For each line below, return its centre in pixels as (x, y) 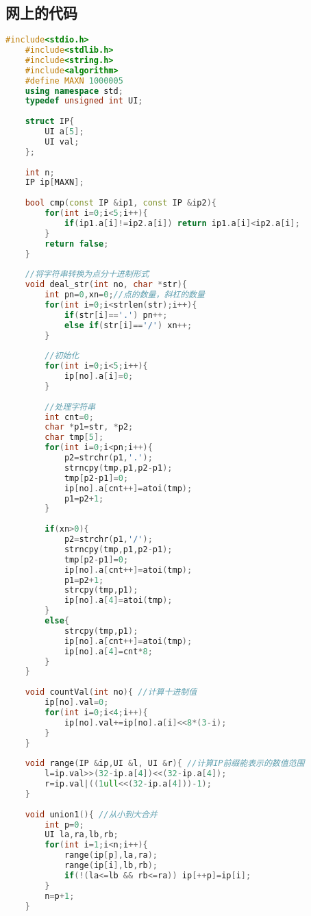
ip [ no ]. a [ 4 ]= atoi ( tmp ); (118, 601)
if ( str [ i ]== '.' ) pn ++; (116, 315)
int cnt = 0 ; (69, 417)
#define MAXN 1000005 (74, 81)
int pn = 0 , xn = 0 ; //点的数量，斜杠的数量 (125, 295)
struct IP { (50, 122)
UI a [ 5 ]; (64, 132)
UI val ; (62, 141)
